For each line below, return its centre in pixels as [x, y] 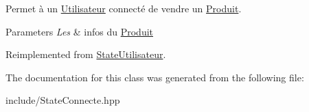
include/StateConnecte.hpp [63, 100]
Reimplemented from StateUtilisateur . [86, 54]
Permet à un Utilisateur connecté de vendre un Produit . [124, 8]
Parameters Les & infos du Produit [80, 31]
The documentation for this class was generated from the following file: [155, 77]
